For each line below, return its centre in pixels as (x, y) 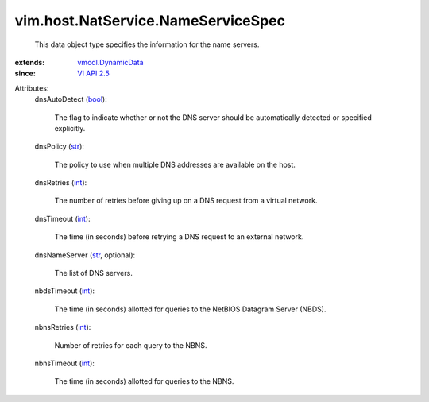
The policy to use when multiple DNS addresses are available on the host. (175, 164)
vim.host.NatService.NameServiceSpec (150, 21)
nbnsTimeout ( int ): (65, 363)
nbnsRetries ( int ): (63, 327)
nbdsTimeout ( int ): (65, 291)
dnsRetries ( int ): (61, 183)
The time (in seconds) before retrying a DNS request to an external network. (179, 237)
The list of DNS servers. (93, 273)
